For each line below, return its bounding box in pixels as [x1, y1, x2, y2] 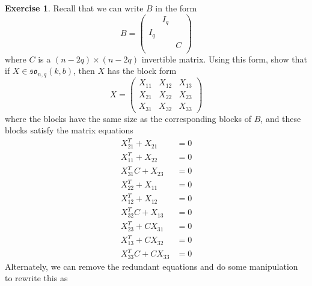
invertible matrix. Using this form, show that [141, 52, 307, 65]
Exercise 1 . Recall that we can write [5, 2, 144, 14]
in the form [155, 2, 197, 14]
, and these [260, 112, 301, 124]
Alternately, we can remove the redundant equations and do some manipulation [5, 260, 298, 272]
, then [73, 64, 95, 77]
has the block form [107, 64, 177, 77]
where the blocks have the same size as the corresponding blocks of [5, 112, 252, 124]
